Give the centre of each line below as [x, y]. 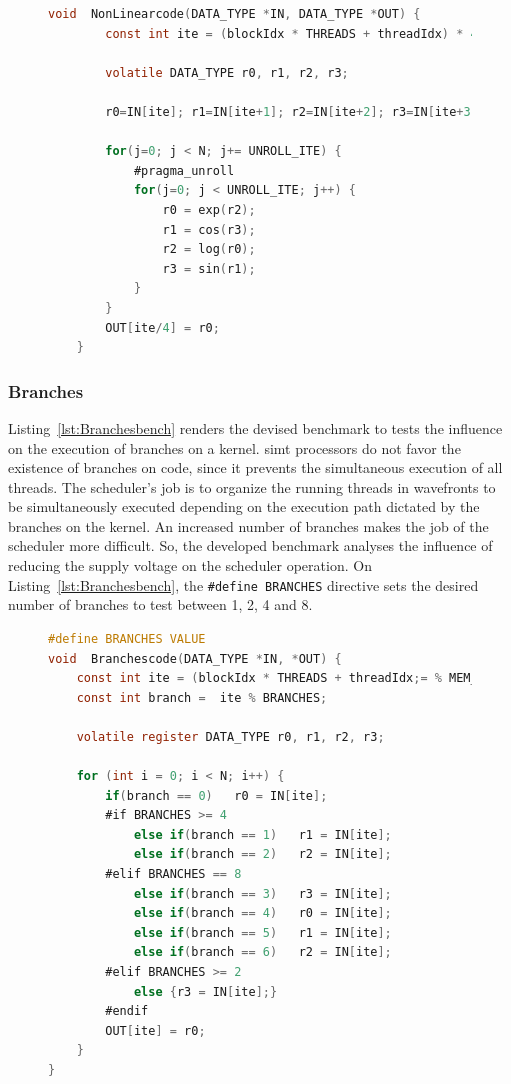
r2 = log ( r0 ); [209, 249]
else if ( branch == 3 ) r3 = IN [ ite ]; [262, 893]
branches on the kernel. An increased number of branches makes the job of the [248, 525]
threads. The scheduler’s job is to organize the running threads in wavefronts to [252, 486]
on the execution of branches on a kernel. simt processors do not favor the [234, 447]
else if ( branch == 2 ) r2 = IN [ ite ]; [262, 854]
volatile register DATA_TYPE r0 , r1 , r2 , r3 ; [230, 736]
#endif [127, 1011]
